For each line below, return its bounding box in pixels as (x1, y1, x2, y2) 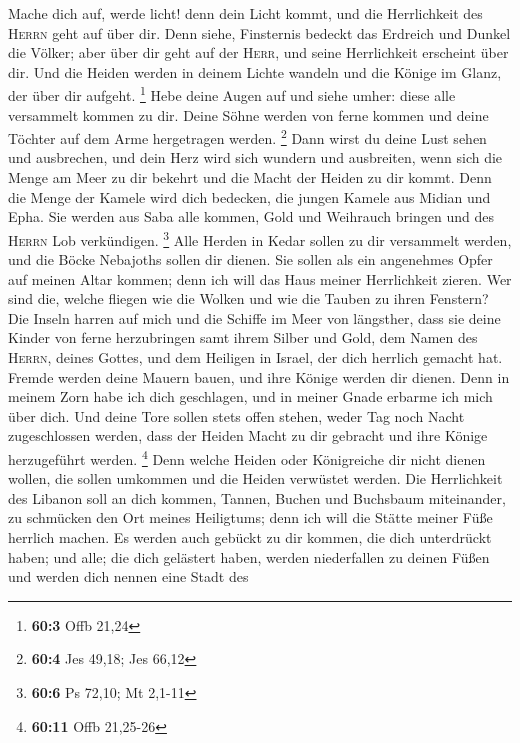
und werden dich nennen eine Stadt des (8, 566, 249, 587)
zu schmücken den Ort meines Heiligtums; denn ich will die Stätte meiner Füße (8, 507, 493, 528)
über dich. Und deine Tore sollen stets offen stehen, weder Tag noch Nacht (8, 405, 465, 426)
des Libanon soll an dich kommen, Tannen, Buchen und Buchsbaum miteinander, (8, 487, 506, 508)
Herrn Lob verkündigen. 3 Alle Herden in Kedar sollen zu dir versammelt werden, (8, 226, 512, 250)
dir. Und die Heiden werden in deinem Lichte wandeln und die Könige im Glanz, (8, 61, 502, 82)
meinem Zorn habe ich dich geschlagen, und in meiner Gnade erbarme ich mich (8, 386, 493, 407)
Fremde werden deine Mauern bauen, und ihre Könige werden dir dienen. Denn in (8, 366, 510, 387)
